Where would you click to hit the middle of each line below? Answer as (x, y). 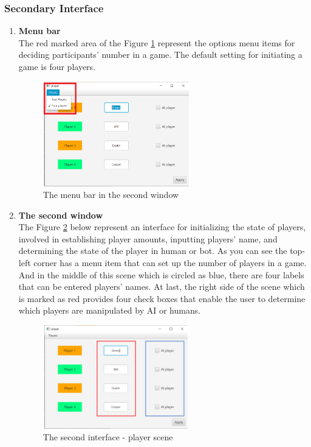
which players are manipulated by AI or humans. (110, 310)
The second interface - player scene (108, 437)
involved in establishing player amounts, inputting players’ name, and (148, 238)
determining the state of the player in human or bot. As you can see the (153, 251)
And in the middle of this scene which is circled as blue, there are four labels (161, 274)
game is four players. (57, 66)
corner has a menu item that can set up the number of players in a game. (170, 263)
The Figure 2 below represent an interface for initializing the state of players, (162, 227)
